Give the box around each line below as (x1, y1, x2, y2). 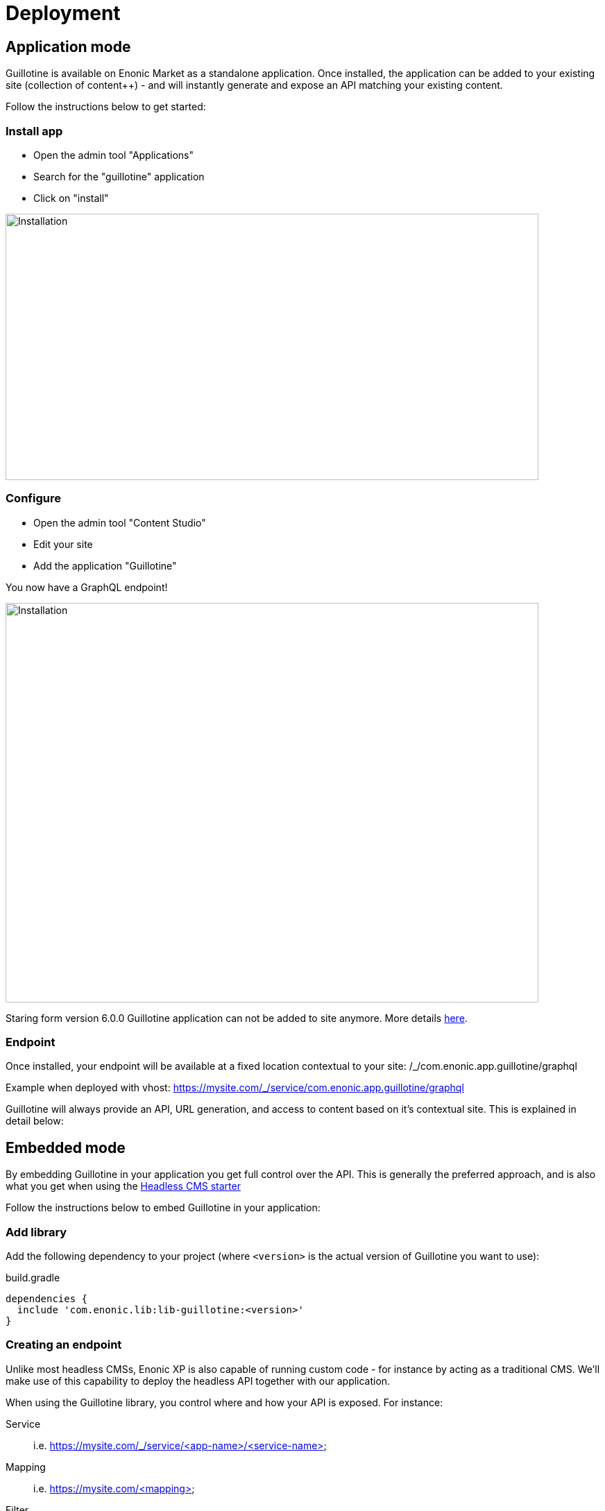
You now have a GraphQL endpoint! (6, 581, 168, 593)
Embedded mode (6, 1138, 126, 1156)
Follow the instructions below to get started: (6, 101, 206, 113)
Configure (6, 491, 61, 506)
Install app (6, 123, 63, 138)
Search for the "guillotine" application (33, 170, 205, 182)
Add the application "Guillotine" (33, 559, 177, 572)
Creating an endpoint (6, 1338, 122, 1352)
